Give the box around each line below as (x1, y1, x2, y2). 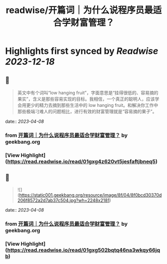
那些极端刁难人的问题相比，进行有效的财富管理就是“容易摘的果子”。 (17, 108, 157, 114)
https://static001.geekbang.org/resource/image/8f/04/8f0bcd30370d (19, 192, 162, 198)
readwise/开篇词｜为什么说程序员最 (5, 4, 154, 16)
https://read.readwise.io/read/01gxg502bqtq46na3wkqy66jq (7, 247, 161, 254)
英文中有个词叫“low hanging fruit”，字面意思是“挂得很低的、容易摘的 (17, 90, 159, 95)
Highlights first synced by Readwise (5, 45, 159, 57)
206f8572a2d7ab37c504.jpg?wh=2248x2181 (17, 197, 110, 203)
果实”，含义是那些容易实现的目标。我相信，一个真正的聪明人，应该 (17, 96, 155, 102)
